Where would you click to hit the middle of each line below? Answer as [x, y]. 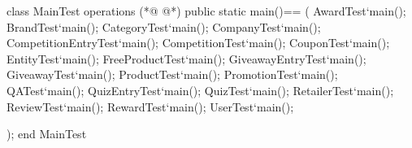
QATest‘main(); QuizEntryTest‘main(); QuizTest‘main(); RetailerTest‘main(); [200, 90]
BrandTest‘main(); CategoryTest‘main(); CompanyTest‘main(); [164, 26]
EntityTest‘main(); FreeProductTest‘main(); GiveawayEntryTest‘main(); [186, 58]
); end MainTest [47, 134]
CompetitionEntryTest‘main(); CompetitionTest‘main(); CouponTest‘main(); [198, 43]
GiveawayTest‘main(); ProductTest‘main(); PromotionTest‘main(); [172, 74]
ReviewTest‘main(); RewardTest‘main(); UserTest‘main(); [150, 106]
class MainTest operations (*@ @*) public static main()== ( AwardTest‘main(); [206, 11]
